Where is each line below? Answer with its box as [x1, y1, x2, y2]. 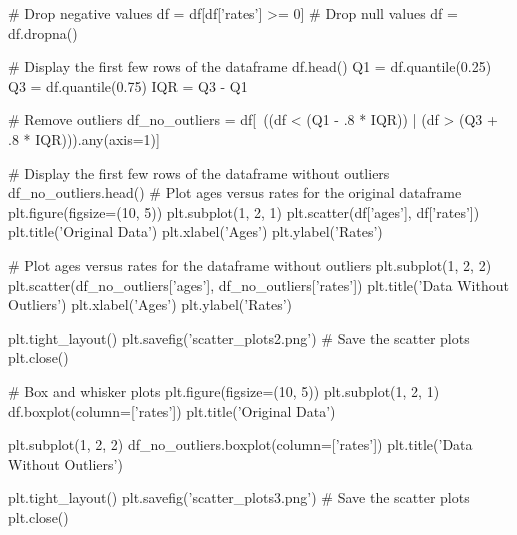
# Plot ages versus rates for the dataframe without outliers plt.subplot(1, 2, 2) [8, 254, 492, 275]
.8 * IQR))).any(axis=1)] [8, 128, 160, 149]
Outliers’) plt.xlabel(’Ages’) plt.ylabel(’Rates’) [8, 294, 293, 315]
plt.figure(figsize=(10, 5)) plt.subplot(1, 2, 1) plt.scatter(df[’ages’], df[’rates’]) [8, 201, 480, 222]
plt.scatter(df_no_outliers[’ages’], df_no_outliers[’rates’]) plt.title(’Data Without [8, 274, 509, 295]
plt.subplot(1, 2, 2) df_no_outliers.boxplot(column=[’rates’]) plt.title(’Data [8, 434, 473, 455]
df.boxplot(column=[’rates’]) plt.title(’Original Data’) [8, 400, 336, 421]
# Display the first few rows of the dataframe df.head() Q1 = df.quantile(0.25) [8, 56, 492, 77]
